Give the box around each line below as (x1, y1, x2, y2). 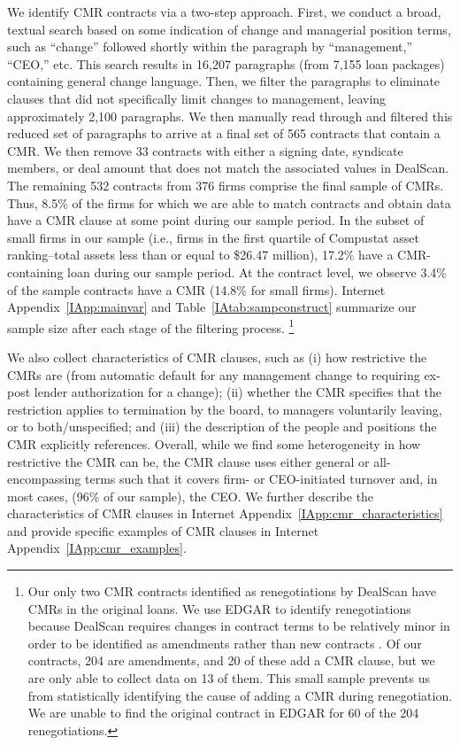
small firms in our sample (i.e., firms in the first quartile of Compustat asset (7, 228, 419, 246)
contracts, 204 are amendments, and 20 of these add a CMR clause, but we (27, 651, 435, 670)
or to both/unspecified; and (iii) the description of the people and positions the (7, 417, 437, 436)
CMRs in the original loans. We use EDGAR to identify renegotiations (27, 599, 411, 617)
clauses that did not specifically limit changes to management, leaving (7, 89, 387, 107)
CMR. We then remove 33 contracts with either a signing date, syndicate (7, 141, 403, 159)
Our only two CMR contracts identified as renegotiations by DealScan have (27, 582, 436, 601)
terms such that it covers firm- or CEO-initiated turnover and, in (85, 470, 438, 488)
